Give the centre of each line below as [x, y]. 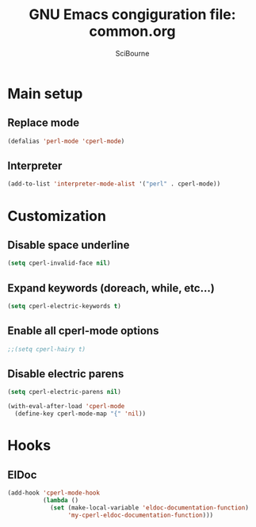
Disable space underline [69, 244]
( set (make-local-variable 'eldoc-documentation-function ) [149, 508]
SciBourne [132, 53]
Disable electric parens [66, 374]
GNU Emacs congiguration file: [132, 15]
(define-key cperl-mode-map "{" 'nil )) [80, 414]
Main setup [45, 94]
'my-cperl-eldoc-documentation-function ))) [141, 515]
